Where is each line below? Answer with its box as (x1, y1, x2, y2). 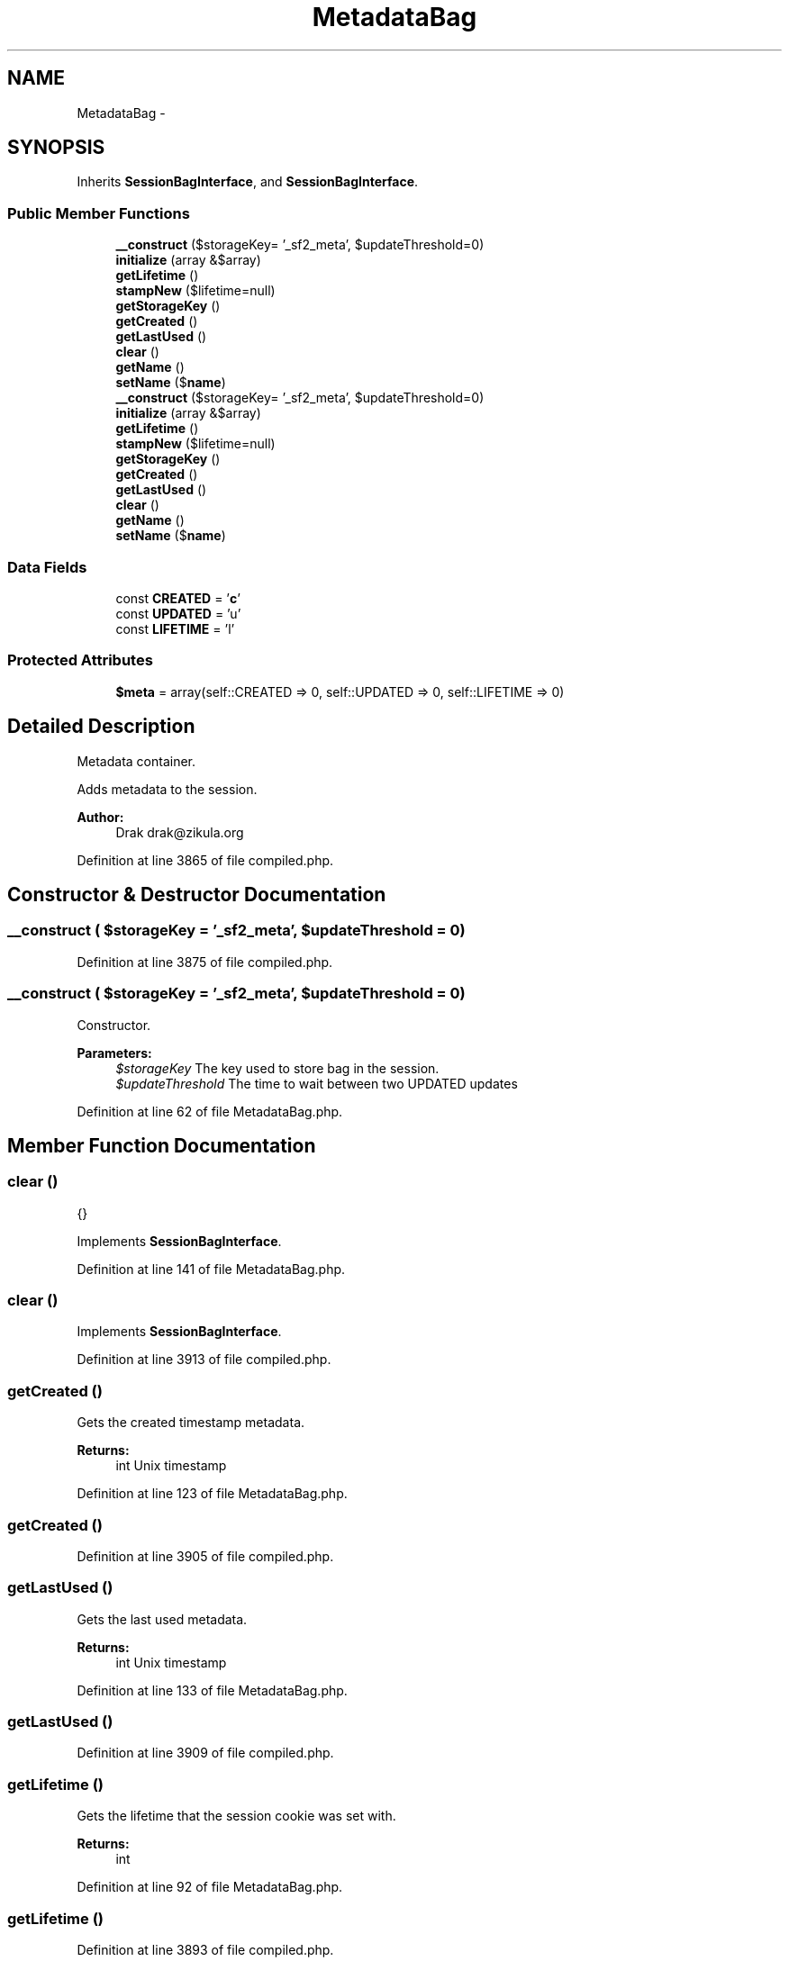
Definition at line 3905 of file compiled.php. (77, 1548, 334, 1564)
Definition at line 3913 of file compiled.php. (77, 1351, 331, 1368)
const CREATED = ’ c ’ (115, 590, 240, 606)
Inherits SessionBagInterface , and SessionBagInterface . (77, 174, 419, 190)
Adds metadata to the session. (77, 781, 258, 797)
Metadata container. (77, 753, 196, 769)
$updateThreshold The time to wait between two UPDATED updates (115, 1075, 518, 1091)
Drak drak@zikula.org (115, 824, 244, 840)
